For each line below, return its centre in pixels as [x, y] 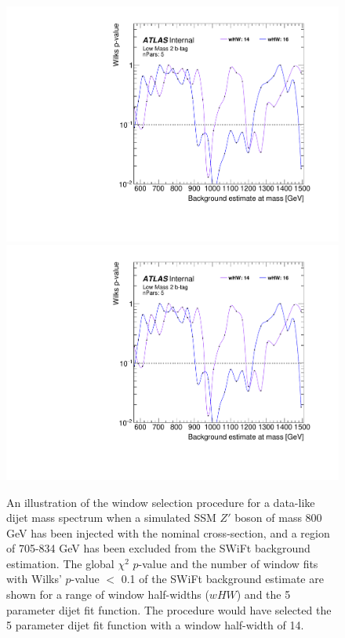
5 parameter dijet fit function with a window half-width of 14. [155, 625]
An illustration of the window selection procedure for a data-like [161, 502]
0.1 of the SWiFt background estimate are [222, 579]
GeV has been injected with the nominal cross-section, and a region [168, 532]
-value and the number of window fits [228, 563]
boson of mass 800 [278, 518]
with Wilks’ [34, 579]
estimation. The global [60, 563]
